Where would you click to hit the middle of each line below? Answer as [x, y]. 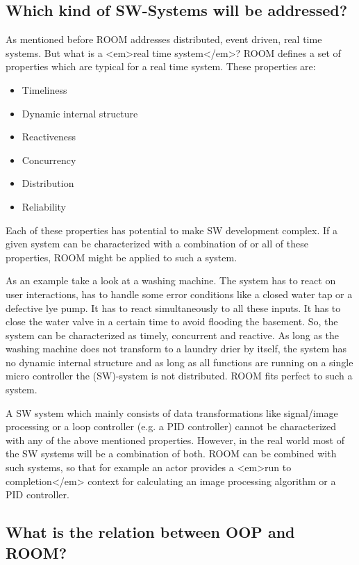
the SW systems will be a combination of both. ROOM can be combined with [171, 453]
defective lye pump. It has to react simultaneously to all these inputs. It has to [173, 308]
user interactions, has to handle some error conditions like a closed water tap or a [179, 294]
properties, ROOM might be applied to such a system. [122, 257]
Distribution [48, 183]
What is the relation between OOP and [150, 532]
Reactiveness [49, 137]
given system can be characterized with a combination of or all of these [157, 244]
